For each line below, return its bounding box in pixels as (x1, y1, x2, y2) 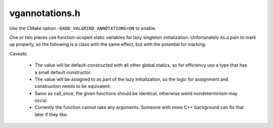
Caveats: (9, 50, 28, 56)
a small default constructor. (34, 69, 92, 75)
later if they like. (34, 111, 68, 117)
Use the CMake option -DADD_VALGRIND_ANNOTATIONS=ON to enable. (9, 25, 157, 31)
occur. (34, 97, 48, 103)
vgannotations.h (9, 8, 80, 19)
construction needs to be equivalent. (34, 83, 111, 89)
